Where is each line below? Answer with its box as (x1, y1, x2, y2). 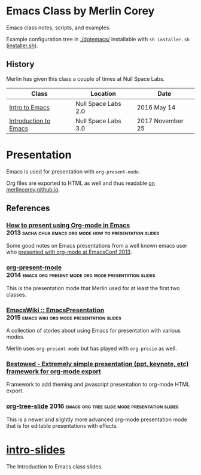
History (6, 59, 35, 69)
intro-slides (6, 443, 66, 456)
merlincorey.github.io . (6, 185, 60, 193)
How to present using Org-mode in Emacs (6, 221, 130, 229)
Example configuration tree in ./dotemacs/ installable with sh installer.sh (6, 35, 190, 42)
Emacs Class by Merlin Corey (6, 4, 155, 18)
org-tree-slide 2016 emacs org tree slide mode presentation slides (6, 402, 179, 410)
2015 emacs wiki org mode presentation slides (6, 313, 121, 321)
